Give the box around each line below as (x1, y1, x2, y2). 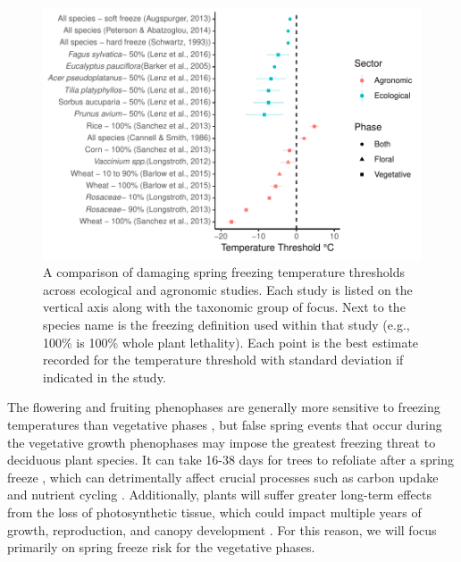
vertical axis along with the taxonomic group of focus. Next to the (43, 298, 406, 316)
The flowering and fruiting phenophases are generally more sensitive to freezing (7, 398, 440, 416)
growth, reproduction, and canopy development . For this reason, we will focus (7, 520, 437, 539)
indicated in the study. (43, 367, 166, 386)
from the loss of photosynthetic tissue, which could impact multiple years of (7, 502, 422, 521)
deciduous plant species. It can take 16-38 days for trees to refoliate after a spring (7, 450, 454, 469)
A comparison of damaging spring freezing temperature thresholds (43, 263, 406, 281)
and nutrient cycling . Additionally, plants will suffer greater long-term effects (7, 485, 432, 504)
